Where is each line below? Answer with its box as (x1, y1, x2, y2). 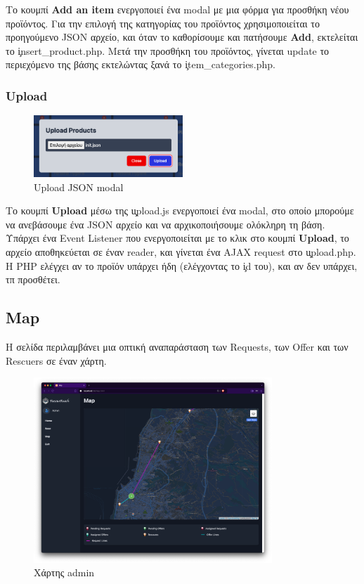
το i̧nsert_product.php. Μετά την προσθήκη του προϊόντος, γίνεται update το (6, 43, 330, 58)
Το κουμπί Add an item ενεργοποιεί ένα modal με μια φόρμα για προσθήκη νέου (6, 2, 349, 16)
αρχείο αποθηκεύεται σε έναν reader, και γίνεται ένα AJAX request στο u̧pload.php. (6, 245, 356, 259)
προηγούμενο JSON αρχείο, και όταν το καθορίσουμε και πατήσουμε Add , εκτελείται (6, 30, 358, 44)
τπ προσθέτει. (6, 272, 60, 287)
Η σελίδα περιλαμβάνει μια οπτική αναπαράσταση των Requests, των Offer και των (6, 339, 349, 354)
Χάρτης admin (34, 565, 95, 580)
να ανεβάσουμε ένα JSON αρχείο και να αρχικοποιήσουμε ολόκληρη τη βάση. (6, 216, 325, 231)
